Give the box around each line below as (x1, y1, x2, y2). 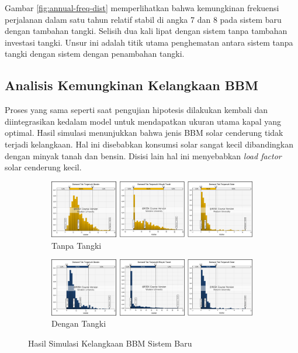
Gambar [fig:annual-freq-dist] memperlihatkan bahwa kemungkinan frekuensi (5, 2, 279, 13)
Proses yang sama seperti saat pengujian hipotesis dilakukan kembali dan (5, 104, 268, 116)
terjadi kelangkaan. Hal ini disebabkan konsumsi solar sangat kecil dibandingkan (5, 138, 294, 150)
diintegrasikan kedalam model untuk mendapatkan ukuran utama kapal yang (5, 115, 282, 127)
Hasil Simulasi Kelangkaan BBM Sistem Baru (28, 337, 192, 349)
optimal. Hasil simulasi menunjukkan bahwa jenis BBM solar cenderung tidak (5, 126, 283, 139)
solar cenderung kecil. (5, 161, 82, 173)
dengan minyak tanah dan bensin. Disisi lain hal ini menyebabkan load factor (5, 149, 282, 162)
